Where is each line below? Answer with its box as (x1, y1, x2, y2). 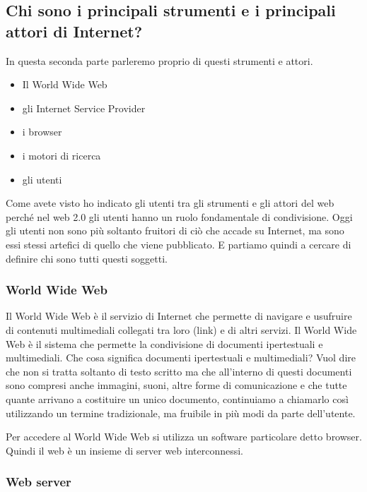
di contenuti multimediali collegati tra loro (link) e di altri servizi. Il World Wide (6, 322, 357, 337)
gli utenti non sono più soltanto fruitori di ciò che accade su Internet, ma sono (6, 223, 344, 238)
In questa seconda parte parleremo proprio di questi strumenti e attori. (6, 53, 313, 68)
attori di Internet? (6, 20, 143, 42)
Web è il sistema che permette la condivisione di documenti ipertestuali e (6, 336, 323, 351)
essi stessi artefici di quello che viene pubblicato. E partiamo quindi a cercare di (6, 236, 351, 251)
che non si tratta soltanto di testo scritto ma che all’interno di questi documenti (6, 364, 352, 378)
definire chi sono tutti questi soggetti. (6, 251, 168, 265)
